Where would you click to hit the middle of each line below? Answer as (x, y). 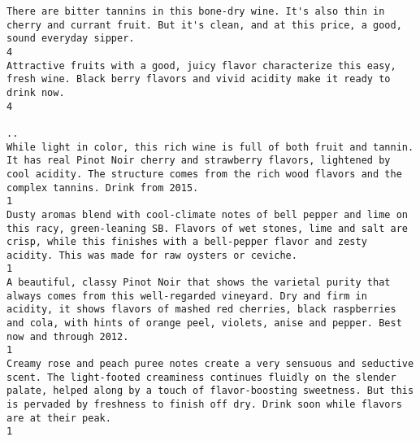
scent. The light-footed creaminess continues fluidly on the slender (201, 377)
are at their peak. (59, 418)
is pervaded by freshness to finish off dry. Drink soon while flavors (204, 405)
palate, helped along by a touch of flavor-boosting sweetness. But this (210, 391)
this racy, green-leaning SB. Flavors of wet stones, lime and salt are (207, 228)
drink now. (36, 92)
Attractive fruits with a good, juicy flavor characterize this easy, (201, 65)
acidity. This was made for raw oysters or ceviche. (152, 255)
